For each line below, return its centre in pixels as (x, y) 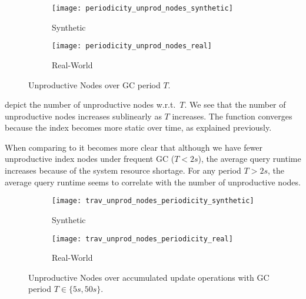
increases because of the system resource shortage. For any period (123, 170)
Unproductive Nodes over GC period (94, 84)
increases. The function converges (232, 116)
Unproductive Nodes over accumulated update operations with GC (149, 277)
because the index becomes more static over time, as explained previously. (138, 127)
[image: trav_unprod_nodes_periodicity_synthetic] (153, 201)
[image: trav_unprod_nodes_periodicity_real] (142, 239)
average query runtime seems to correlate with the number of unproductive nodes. (153, 182)
